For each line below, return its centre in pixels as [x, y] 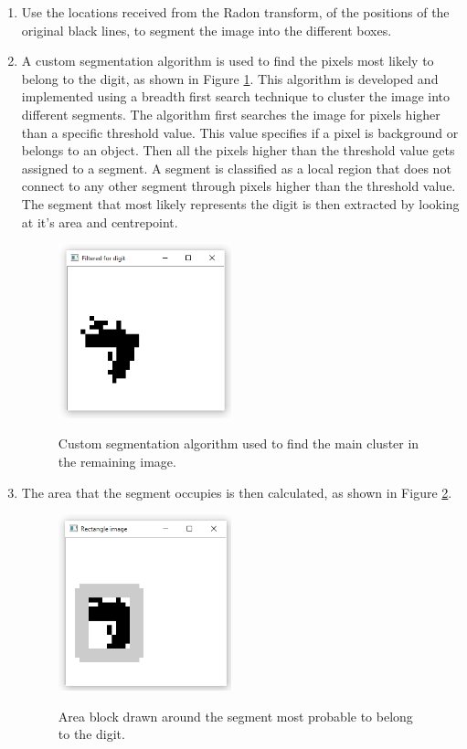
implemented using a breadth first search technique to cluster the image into [236, 96]
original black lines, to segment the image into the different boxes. [207, 30]
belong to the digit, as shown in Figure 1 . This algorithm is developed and [230, 78]
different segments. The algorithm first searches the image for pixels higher [231, 114]
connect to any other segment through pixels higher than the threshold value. [239, 186]
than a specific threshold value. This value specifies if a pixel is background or [240, 132]
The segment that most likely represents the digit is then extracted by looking [240, 203]
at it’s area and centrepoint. [100, 222]
